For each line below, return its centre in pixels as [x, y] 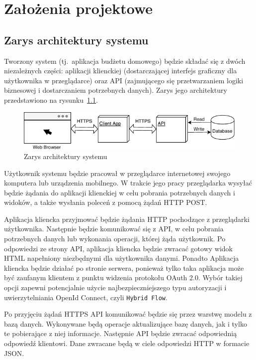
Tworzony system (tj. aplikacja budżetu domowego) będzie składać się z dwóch [125, 61]
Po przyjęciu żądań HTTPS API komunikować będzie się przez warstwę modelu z [128, 314]
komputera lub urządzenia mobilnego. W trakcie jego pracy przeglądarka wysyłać [128, 183]
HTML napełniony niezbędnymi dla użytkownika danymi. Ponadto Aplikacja [122, 258]
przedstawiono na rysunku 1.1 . [51, 99]
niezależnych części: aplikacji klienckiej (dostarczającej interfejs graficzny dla [121, 71]
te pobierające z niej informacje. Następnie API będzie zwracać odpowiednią [121, 333]
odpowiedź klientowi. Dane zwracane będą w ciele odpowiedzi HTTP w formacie [127, 343]
